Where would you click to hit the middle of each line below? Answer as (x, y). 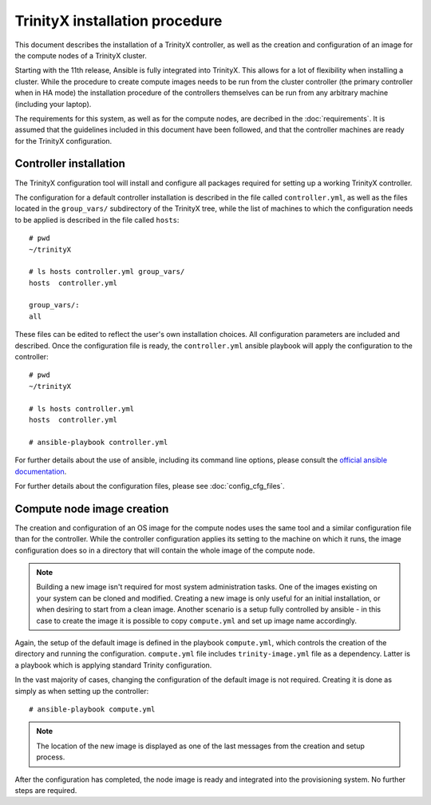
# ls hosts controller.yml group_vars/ (107, 272)
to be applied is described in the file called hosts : (97, 220)
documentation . (41, 471)
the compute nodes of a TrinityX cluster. (81, 55)
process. (51, 757)
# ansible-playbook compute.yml (92, 709)
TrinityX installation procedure (119, 21)
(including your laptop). (53, 104)
